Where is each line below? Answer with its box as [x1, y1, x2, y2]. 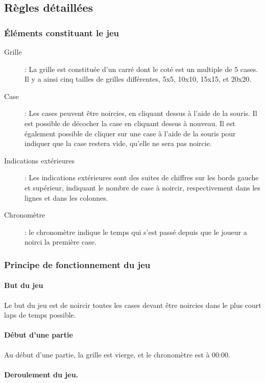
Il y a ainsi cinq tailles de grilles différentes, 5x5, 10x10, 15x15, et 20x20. [25, 74, 252, 84]
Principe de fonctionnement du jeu [4, 258, 151, 271]
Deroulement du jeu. [4, 369, 79, 379]
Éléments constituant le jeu [4, 26, 119, 39]
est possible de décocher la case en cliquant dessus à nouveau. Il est [25, 117, 235, 128]
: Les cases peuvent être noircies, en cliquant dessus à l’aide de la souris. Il [25, 108, 257, 118]
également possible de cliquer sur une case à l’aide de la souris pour [25, 128, 236, 138]
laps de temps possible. [4, 309, 76, 320]
